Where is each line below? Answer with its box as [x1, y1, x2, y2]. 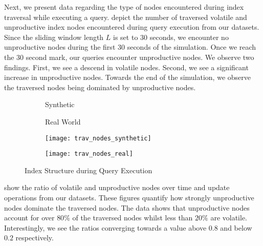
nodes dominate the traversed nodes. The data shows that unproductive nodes [4, 202, 250, 213]
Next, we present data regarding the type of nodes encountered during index [4, 2, 244, 12]
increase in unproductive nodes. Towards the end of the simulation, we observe [4, 72, 251, 83]
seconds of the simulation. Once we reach [127, 42, 256, 52]
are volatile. [210, 212, 248, 223]
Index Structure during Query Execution [25, 165, 152, 175]
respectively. [15, 232, 54, 243]
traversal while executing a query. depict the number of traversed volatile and [4, 11, 247, 22]
